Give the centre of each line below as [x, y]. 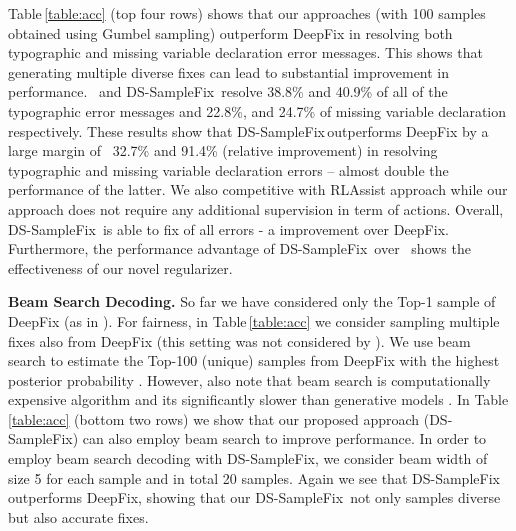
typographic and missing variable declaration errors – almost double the [228, 169]
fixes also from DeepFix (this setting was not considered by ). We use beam [239, 340]
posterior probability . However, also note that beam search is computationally [249, 379]
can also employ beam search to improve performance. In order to [284, 438]
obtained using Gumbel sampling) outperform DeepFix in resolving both [230, 32]
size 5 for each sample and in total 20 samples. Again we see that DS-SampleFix [254, 477]
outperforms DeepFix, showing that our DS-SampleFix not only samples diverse [254, 497]
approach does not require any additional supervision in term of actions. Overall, [256, 208]
